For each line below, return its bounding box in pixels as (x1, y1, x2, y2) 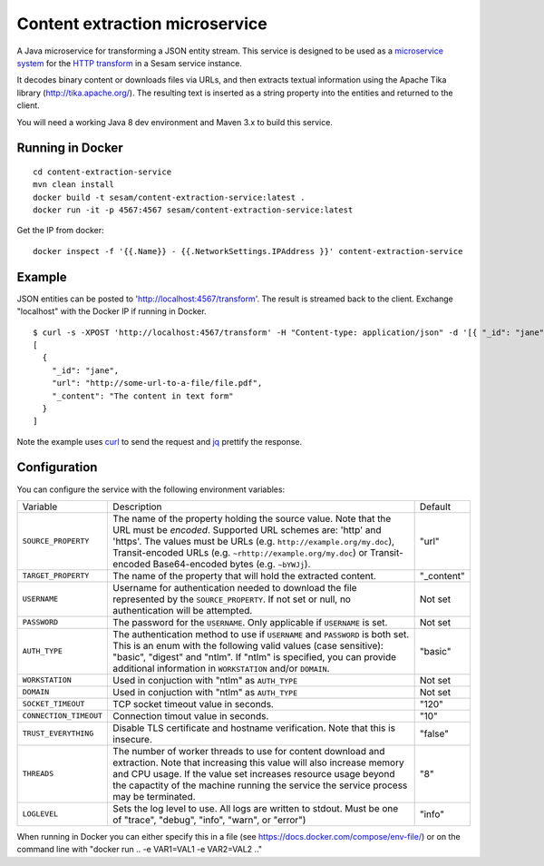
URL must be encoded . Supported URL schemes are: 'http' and (112, 523, 382, 536)
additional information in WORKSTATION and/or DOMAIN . (112, 662, 330, 674)
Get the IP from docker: (16, 225, 104, 236)
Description (112, 500, 162, 513)
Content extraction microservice (16, 14, 267, 34)
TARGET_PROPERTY (22, 571, 90, 581)
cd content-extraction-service (33, 166, 172, 177)
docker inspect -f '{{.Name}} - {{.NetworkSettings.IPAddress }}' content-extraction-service (33, 246, 463, 256)
